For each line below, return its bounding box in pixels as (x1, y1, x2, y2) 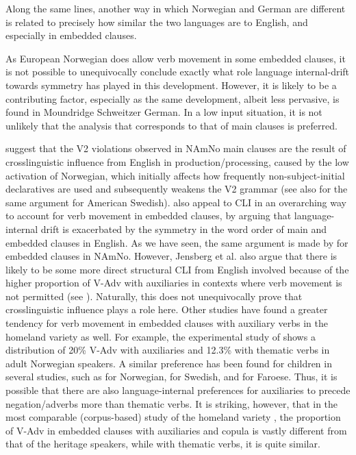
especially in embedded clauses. (5, 28, 137, 42)
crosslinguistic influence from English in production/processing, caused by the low (5, 154, 349, 169)
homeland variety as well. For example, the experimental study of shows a (5, 329, 316, 343)
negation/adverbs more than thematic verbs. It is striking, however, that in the (5, 396, 338, 410)
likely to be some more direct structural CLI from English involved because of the (5, 262, 349, 276)
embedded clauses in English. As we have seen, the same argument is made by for (5, 235, 348, 249)
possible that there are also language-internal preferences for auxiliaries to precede (5, 383, 351, 397)
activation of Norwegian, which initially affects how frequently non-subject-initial (5, 168, 345, 182)
